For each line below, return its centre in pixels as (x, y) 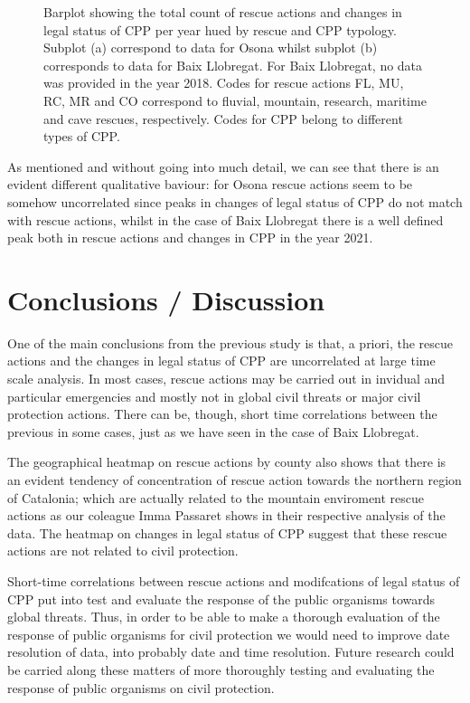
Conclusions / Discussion (166, 299)
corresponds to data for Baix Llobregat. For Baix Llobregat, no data (233, 65)
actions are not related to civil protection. (123, 551)
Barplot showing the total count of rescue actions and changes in (223, 12)
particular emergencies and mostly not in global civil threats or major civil (214, 396)
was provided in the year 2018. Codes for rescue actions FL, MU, (224, 83)
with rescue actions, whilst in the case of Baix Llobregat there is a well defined (226, 219)
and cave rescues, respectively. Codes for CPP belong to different (223, 118)
